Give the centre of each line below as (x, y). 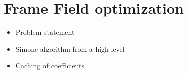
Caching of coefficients (50, 66)
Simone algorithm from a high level (70, 49)
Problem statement (45, 32)
